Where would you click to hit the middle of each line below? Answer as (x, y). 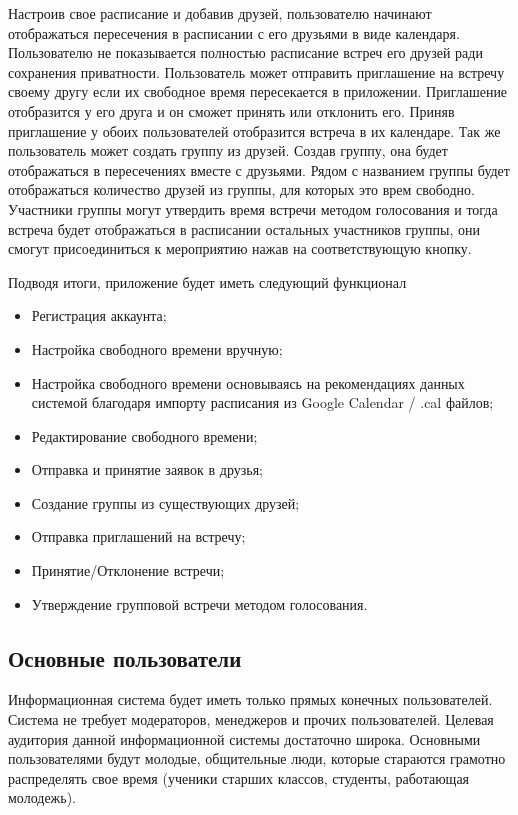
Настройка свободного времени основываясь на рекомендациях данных (248, 382)
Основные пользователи (125, 657)
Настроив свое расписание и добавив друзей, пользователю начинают (220, 13)
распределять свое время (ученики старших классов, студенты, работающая (239, 777)
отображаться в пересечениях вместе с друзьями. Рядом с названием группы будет (259, 169)
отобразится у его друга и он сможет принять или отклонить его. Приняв (231, 110)
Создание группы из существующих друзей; (165, 502)
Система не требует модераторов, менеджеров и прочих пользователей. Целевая (251, 719)
